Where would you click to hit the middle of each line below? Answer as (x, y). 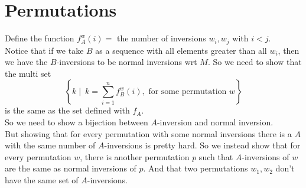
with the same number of (50, 145)
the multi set (28, 73)
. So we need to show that (255, 62)
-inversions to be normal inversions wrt (127, 62)
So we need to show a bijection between (76, 121)
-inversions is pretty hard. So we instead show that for (202, 145)
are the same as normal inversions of (71, 168)
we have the (26, 62)
